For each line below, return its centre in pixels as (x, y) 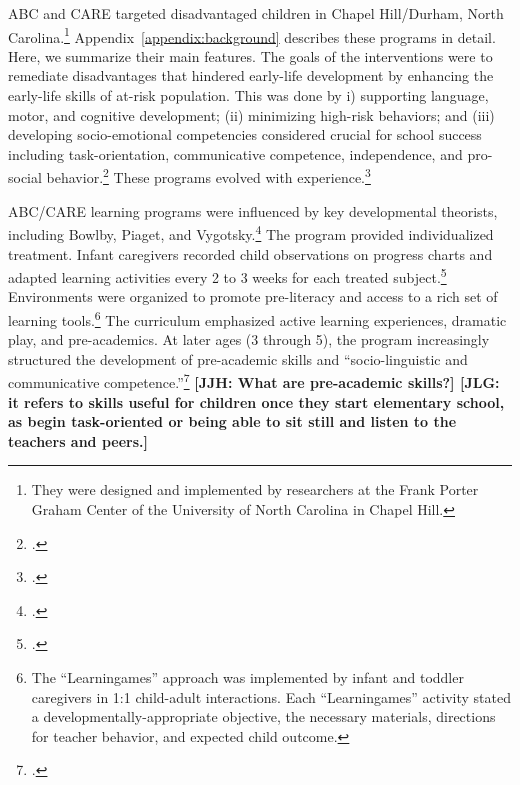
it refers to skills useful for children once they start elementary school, (256, 401)
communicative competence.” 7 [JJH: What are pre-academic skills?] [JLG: (254, 381)
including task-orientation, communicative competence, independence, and (235, 153)
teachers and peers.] (78, 440)
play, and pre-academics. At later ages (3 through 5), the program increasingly (249, 339)
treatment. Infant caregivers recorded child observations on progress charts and (250, 253)
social (25, 177)
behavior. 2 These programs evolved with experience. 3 (208, 176)
